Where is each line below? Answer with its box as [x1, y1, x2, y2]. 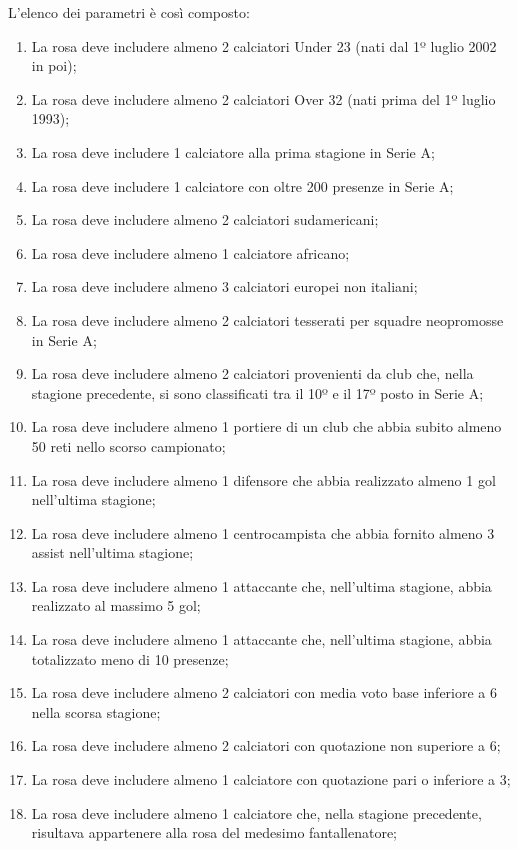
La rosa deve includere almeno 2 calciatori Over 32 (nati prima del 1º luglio [31, 88, 496, 109]
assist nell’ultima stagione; [31, 542, 194, 563]
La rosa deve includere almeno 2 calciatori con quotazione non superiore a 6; [31, 735, 501, 756]
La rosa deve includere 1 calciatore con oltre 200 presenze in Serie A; [31, 175, 454, 196]
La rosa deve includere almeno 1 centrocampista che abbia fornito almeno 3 [31, 522, 495, 543]
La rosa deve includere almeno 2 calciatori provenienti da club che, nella [31, 363, 474, 384]
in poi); [31, 55, 77, 76]
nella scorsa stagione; [31, 701, 161, 722]
